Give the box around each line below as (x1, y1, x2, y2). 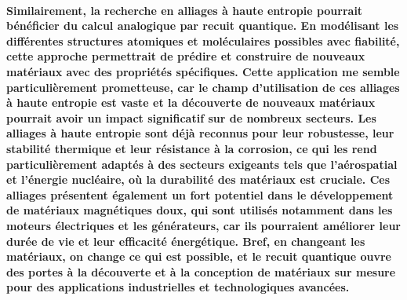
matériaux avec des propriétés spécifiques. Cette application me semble (6, 63, 400, 79)
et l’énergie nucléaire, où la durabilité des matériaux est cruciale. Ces (6, 171, 391, 188)
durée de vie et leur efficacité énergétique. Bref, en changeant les (6, 232, 365, 249)
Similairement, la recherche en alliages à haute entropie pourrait (6, 2, 363, 18)
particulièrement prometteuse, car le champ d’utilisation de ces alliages (6, 79, 400, 95)
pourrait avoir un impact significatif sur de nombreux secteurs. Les (6, 109, 376, 126)
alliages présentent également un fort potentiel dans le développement (6, 186, 394, 203)
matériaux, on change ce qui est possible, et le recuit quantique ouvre (6, 248, 391, 265)
